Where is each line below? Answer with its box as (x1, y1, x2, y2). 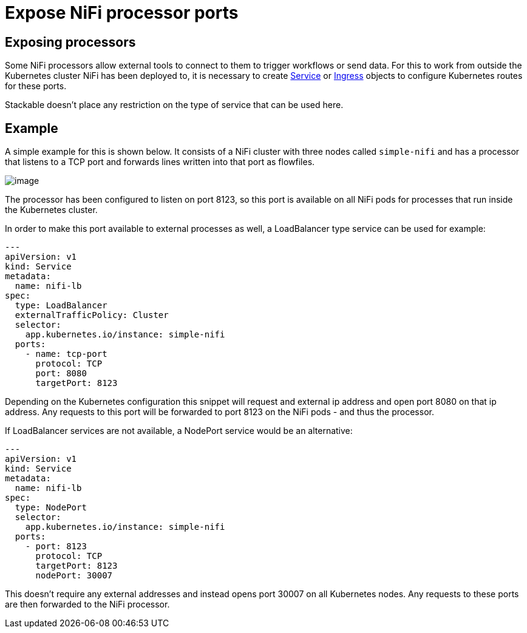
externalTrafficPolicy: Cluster (15, 310, 169, 320)
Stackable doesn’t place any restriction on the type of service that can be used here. (5, 100, 344, 110)
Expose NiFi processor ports (5, 2, 239, 23)
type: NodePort (15, 503, 87, 513)
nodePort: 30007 (35, 570, 113, 581)
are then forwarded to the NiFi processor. (5, 599, 170, 610)
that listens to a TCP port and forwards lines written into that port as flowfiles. (5, 157, 315, 168)
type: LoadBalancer (15, 300, 107, 311)
